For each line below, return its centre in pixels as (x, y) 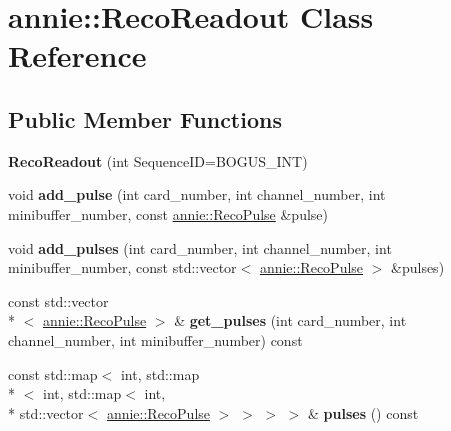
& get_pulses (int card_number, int (290, 320)
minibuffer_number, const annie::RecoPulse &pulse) (168, 213)
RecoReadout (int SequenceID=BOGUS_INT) (158, 160)
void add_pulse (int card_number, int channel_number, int (197, 194)
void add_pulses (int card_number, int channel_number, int (200, 247)
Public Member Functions (145, 118)
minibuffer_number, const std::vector (122, 267)
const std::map (53, 373)
